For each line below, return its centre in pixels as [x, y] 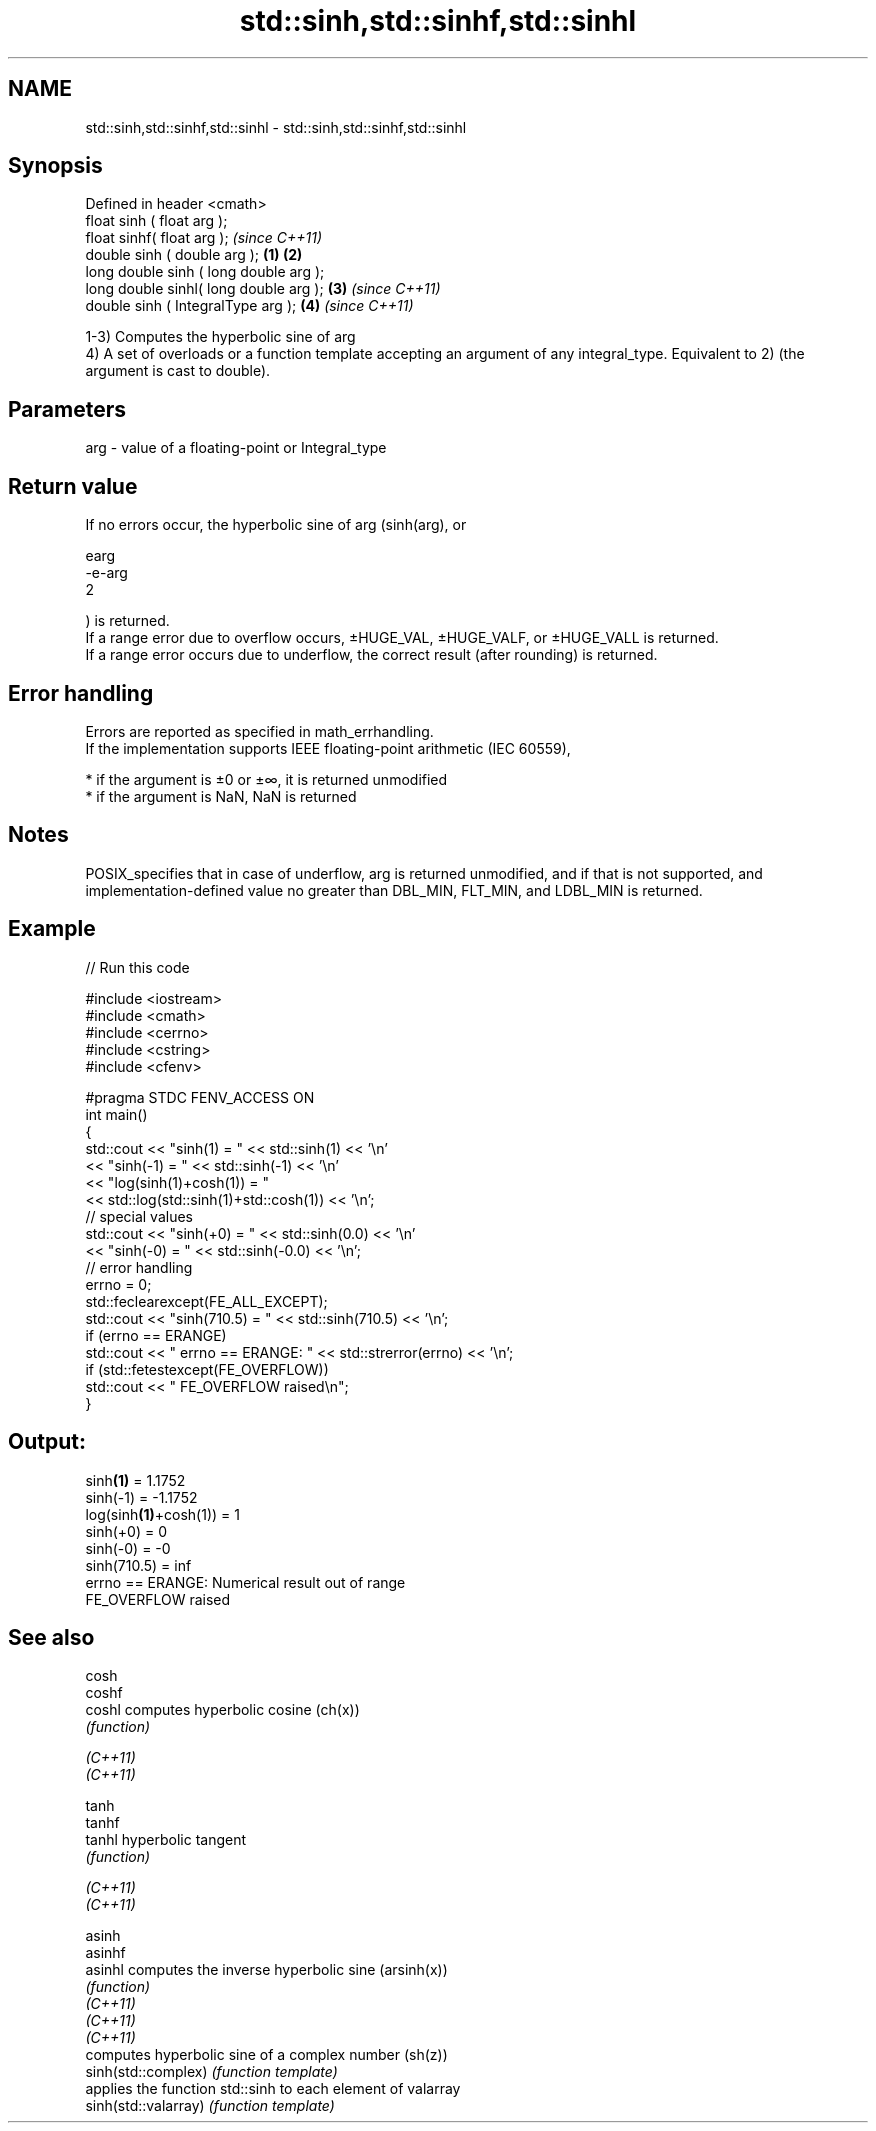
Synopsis [55, 166]
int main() [116, 1114]
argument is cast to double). [178, 371]
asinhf [105, 1953]
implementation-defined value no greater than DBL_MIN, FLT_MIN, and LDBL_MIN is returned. [394, 890]
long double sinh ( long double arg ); [205, 272]
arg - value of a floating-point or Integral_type [236, 448]
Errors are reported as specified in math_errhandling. [259, 731]
